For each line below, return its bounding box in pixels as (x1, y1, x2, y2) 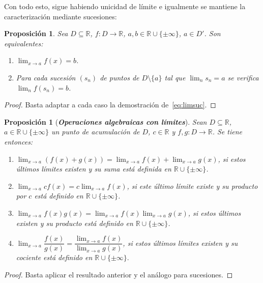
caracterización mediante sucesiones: (4, 11, 117, 21)
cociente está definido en (16, 252, 93, 263)
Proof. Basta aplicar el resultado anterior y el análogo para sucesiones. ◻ (4, 269, 233, 279)
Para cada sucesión (16, 72, 76, 82)
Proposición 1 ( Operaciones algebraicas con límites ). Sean (4, 116, 207, 127)
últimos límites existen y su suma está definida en (16, 163, 171, 174)
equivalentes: (4, 38, 43, 48)
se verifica (227, 72, 259, 82)
